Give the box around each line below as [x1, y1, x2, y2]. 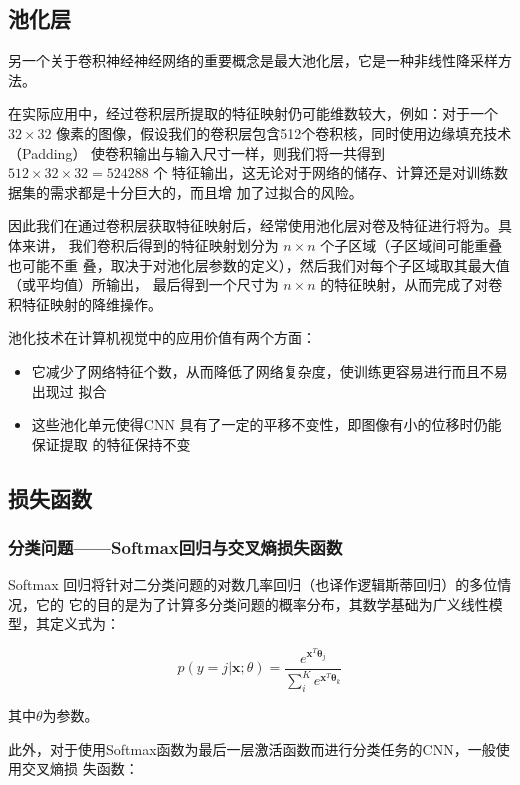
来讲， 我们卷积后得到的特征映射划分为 [21, 234, 279, 255]
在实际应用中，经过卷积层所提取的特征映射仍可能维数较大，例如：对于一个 [8, 103, 498, 124]
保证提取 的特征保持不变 [31, 433, 191, 454]
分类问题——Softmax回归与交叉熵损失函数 [8, 535, 343, 559]
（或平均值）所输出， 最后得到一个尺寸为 [8, 274, 279, 295]
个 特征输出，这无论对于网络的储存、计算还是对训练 [153, 162, 495, 183]
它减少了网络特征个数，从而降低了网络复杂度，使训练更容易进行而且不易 [31, 360, 508, 381]
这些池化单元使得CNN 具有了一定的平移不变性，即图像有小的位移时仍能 [31, 414, 502, 435]
